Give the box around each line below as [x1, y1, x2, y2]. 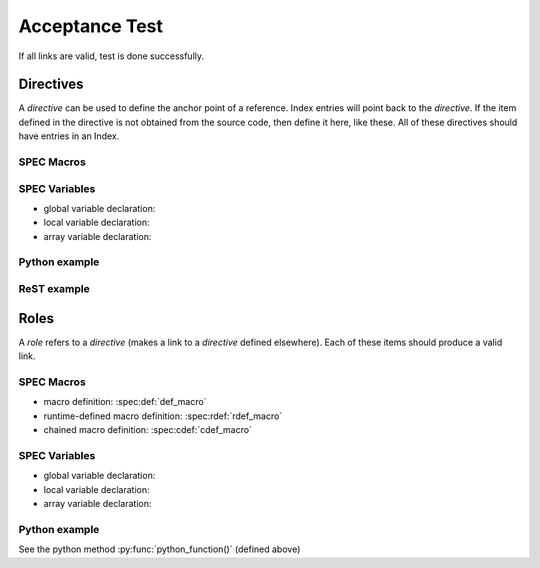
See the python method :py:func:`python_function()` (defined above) [18, 543, 301, 555]
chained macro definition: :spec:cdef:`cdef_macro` [43, 424, 252, 436]
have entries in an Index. [18, 130, 120, 142]
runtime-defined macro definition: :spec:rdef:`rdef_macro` [43, 410, 283, 422]
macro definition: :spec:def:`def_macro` [43, 396, 207, 408]
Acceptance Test [18, 15, 164, 37]
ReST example [18, 282, 90, 296]
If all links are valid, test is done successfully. [18, 50, 205, 62]
